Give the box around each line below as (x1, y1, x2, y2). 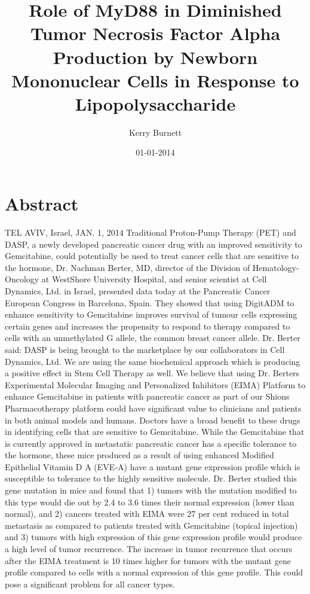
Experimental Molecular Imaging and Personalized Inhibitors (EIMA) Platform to (5, 378, 306, 391)
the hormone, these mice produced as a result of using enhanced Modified (5, 449, 274, 461)
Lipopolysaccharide (75, 91, 236, 115)
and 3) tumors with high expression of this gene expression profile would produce (5, 531, 302, 543)
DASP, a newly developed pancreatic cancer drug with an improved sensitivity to (5, 237, 302, 250)
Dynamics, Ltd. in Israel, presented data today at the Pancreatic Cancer (5, 284, 271, 297)
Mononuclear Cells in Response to (11, 68, 299, 92)
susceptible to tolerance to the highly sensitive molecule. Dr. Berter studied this (5, 472, 297, 485)
